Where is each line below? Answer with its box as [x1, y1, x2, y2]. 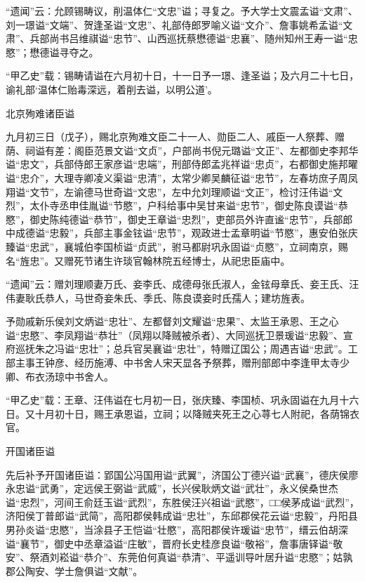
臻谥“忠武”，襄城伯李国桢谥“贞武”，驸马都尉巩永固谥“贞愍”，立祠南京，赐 [6, 239, 348, 253]
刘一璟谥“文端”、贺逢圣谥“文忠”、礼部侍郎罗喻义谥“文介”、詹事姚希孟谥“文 [6, 17, 353, 32]
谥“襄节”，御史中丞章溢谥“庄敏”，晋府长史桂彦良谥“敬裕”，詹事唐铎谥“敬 [6, 536, 343, 550]
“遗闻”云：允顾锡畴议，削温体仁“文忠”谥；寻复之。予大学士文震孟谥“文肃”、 [6, 4, 358, 18]
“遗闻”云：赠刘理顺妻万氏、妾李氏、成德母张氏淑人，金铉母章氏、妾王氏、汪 [6, 277, 359, 291]
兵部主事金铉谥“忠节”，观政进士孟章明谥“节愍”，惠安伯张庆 [84, 225, 358, 240]
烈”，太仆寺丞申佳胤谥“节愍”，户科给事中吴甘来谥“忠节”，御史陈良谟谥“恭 [6, 198, 348, 213]
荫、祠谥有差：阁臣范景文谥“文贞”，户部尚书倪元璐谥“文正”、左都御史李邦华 [6, 143, 359, 157]
